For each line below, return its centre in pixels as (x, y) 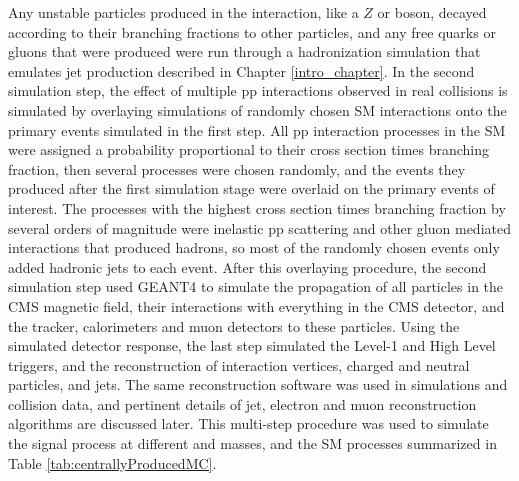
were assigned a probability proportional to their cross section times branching (249, 149)
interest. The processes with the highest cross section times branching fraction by (257, 207)
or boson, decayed (432, 12)
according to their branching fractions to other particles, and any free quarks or (252, 31)
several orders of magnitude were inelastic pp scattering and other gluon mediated (259, 227)
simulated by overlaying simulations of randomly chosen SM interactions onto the (257, 109)
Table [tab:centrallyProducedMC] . (112, 462)
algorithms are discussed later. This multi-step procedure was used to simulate (248, 423)
